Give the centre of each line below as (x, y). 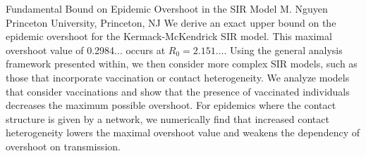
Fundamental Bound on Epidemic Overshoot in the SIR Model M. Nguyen (167, 8)
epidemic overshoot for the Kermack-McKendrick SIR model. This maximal (169, 36)
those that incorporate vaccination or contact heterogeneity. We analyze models (178, 77)
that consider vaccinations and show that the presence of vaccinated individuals (178, 91)
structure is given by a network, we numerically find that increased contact (167, 118)
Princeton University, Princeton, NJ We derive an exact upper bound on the (171, 22)
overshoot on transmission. (63, 146)
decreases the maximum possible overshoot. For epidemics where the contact (171, 105)
